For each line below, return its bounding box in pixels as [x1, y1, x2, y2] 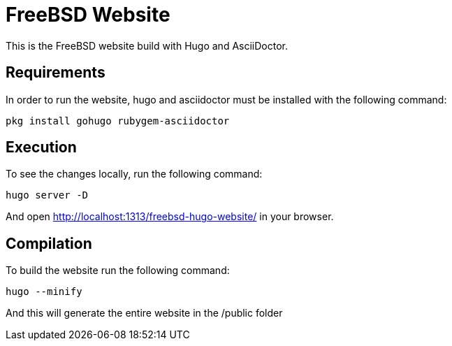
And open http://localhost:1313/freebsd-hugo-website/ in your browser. [6, 210, 334, 223]
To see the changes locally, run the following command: [6, 168, 263, 180]
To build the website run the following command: [6, 264, 230, 277]
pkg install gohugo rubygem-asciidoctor [6, 115, 230, 127]
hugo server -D [6, 189, 89, 201]
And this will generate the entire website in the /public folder [6, 307, 283, 319]
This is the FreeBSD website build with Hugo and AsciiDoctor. [6, 39, 288, 52]
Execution [6, 138, 77, 157]
